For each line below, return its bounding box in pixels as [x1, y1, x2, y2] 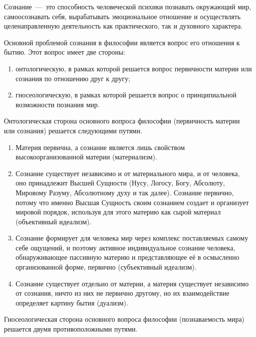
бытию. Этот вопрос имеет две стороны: [4, 47, 126, 57]
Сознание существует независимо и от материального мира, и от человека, [15, 168, 240, 178]
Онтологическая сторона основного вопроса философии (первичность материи [4, 116, 240, 126]
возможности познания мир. [15, 99, 100, 109]
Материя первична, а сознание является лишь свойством [15, 142, 185, 152]
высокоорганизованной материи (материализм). [15, 152, 158, 162]
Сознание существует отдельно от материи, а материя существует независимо [15, 278, 249, 288]
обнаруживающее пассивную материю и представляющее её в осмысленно [15, 252, 240, 262]
